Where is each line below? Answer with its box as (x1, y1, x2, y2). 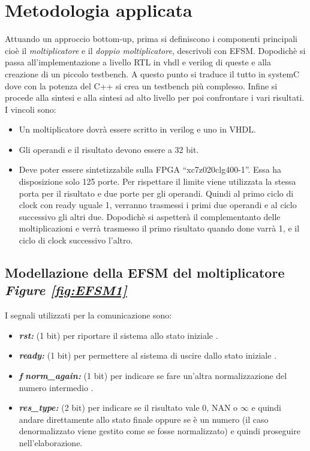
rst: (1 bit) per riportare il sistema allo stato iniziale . (19, 329, 218, 341)
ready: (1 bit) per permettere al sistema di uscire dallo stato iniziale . (19, 349, 277, 362)
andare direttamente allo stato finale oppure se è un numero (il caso (19, 413, 269, 425)
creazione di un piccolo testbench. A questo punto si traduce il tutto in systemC (5, 67, 300, 80)
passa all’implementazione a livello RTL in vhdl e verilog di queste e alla (5, 56, 271, 68)
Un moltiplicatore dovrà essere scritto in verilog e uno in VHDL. (19, 123, 256, 136)
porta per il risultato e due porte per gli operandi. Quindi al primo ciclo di (19, 187, 294, 199)
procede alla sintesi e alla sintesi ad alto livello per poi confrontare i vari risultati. (5, 91, 305, 104)
